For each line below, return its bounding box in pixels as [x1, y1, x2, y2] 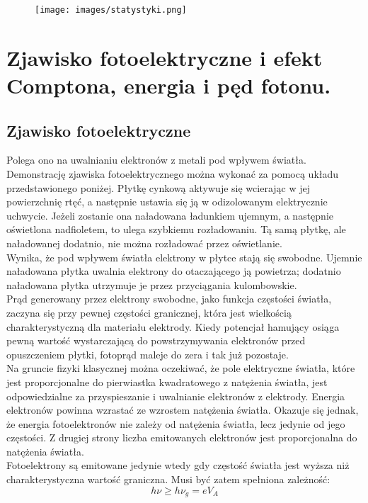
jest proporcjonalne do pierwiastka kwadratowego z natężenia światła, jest [6, 374, 328, 389]
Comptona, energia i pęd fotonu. [6, 71, 331, 100]
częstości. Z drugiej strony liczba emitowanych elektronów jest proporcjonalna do [6, 430, 357, 445]
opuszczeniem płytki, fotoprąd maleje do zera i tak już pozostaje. [6, 346, 289, 361]
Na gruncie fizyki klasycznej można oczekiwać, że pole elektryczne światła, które [6, 361, 355, 375]
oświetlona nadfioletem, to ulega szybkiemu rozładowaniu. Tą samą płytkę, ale [6, 222, 346, 237]
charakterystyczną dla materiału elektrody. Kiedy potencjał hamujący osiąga [6, 319, 340, 334]
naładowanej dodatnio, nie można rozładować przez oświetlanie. [6, 235, 282, 250]
